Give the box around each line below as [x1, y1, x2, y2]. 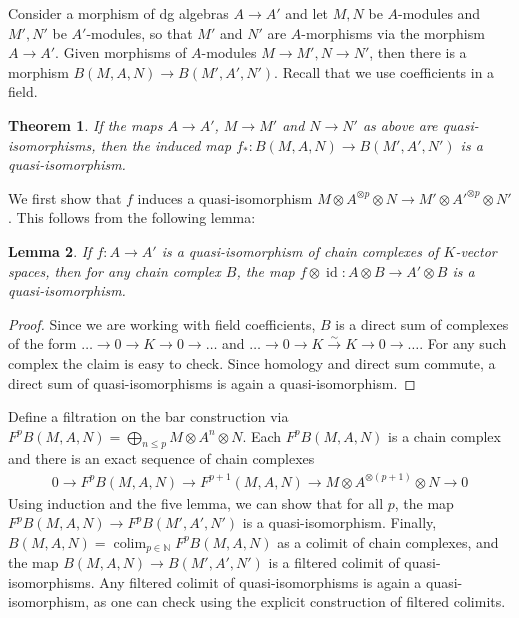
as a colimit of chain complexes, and [277, 531, 499, 552]
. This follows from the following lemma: [8, 207, 256, 228]
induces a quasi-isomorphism [137, 187, 313, 208]
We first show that [8, 187, 122, 208]
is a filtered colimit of [268, 552, 400, 573]
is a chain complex [388, 425, 501, 446]
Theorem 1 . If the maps [8, 114, 163, 135]
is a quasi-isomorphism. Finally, [242, 512, 437, 533]
